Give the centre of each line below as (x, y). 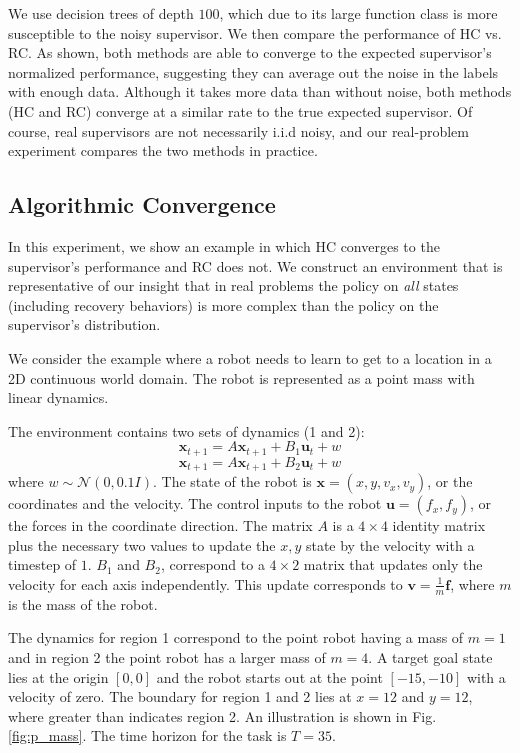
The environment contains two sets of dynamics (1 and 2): (186, 430)
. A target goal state (430, 657)
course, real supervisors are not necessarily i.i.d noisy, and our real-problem (238, 130)
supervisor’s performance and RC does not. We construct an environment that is (255, 265)
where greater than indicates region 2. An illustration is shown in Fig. (222, 715)
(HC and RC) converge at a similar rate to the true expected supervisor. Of (240, 110)
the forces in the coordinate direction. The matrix (160, 525)
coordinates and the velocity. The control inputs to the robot (195, 503)
